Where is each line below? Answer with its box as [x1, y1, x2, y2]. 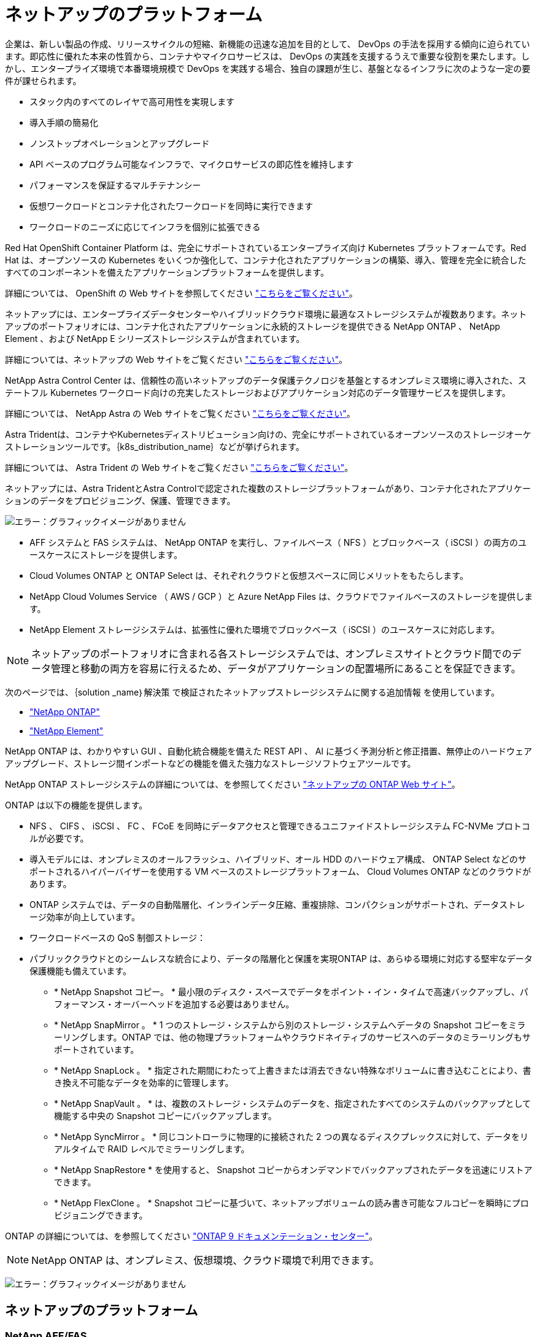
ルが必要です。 [29, 832, 89, 843]
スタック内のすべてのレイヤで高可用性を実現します [29, 96, 235, 107]
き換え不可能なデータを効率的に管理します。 [54, 1077, 234, 1088]
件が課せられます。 [5, 75, 82, 86]
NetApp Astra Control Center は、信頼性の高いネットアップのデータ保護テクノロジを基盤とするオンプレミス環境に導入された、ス [5, 374, 527, 386]
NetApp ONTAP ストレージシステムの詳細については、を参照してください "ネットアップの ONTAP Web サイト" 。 [5, 778, 460, 789]
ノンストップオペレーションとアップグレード [29, 138, 210, 149]
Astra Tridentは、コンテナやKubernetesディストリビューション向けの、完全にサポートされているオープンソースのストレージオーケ [5, 428, 531, 440]
